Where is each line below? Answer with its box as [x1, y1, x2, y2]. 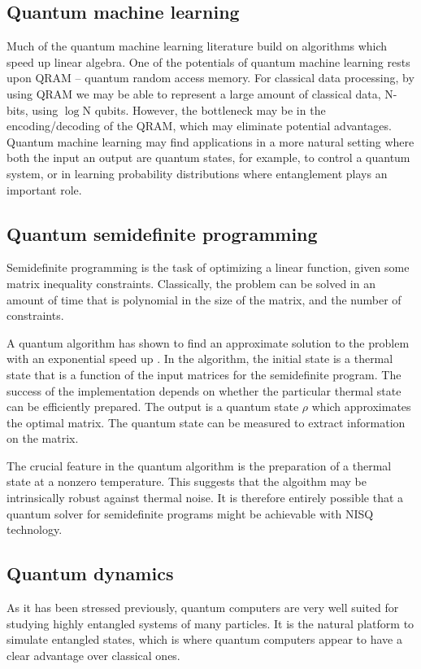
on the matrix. [7, 430, 79, 447]
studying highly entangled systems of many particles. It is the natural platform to [7, 614, 414, 632]
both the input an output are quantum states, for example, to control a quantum [7, 149, 410, 166]
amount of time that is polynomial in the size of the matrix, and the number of [7, 291, 401, 308]
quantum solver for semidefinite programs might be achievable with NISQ [7, 505, 374, 522]
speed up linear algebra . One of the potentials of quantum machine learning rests [7, 53, 410, 70]
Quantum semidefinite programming [7, 221, 318, 246]
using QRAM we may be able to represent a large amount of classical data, [7, 85, 381, 102]
